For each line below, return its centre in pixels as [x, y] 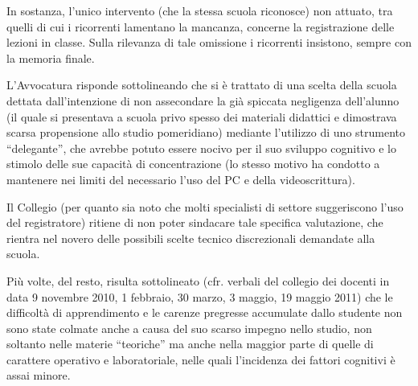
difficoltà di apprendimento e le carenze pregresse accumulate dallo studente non [205, 312]
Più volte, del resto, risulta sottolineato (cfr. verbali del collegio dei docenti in [198, 280]
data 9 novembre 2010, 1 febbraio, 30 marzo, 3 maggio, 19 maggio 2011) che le [200, 296]
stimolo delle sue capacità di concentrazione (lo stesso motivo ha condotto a [193, 164]
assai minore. [39, 375]
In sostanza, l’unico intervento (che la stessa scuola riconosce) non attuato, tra [200, 10]
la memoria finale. [51, 57]
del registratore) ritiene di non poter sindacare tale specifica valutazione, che [195, 222]
